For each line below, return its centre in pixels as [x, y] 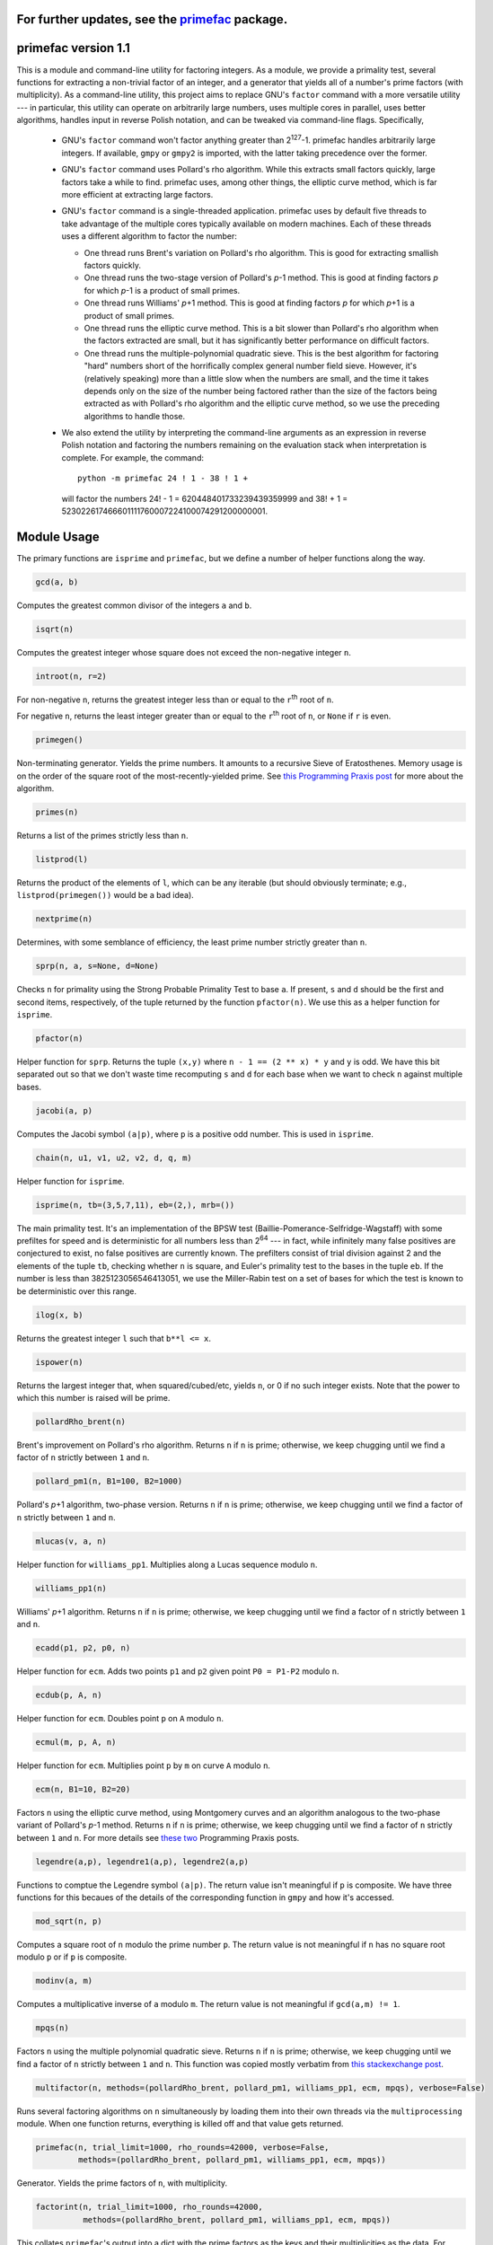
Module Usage [58, 537]
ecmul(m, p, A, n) [76, 1742]
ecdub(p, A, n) [69, 1695]
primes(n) [57, 812]
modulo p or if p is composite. [72, 1957]
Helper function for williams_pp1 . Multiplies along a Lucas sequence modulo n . [167, 1564]
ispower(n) [59, 1362]
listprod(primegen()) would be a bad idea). [106, 895]
